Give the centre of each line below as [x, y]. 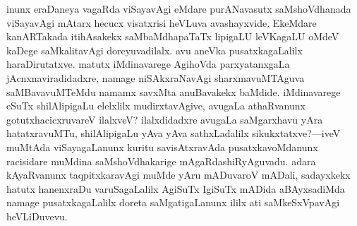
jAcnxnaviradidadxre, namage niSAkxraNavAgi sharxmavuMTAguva [156, 77]
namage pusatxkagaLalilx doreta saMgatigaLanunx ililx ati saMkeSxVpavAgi [173, 202]
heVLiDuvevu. [37, 216]
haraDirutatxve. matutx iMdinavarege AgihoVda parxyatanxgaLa [148, 64]
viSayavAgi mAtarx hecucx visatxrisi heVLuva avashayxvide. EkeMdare [162, 22]
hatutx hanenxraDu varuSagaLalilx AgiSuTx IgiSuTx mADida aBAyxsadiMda [176, 188]
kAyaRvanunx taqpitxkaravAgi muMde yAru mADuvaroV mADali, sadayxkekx [178, 175]
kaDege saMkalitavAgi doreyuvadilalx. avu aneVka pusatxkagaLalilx [155, 50]
